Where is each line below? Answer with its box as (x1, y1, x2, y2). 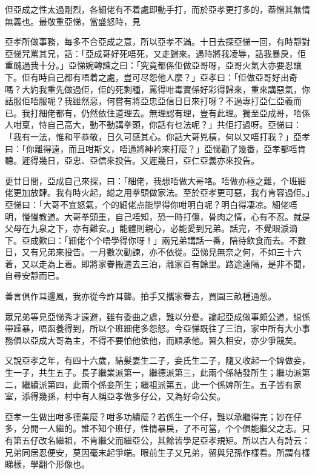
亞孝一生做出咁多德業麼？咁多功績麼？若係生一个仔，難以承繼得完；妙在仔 (5, 410, 302, 422)
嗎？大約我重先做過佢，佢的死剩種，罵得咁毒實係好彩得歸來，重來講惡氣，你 (5, 82, 310, 95)
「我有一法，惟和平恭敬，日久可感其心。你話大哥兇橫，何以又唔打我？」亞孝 (5, 130, 310, 142)
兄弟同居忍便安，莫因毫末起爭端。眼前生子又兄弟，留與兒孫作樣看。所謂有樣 (5, 446, 310, 458)
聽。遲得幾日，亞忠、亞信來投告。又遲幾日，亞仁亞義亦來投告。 (5, 154, 259, 167)
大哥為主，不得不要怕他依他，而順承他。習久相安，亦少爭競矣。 (47, 333, 302, 346)
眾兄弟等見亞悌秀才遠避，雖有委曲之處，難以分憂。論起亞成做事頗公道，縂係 (5, 310, 310, 322)
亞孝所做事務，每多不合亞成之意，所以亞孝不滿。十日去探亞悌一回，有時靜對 (5, 35, 310, 48)
